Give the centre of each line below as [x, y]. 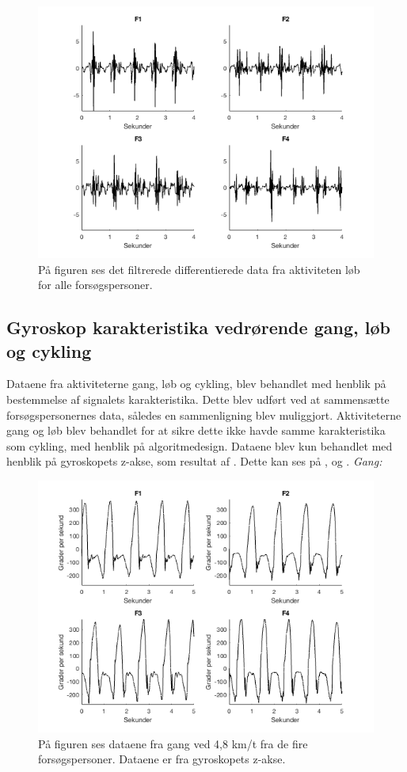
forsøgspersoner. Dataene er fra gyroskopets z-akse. [162, 759]
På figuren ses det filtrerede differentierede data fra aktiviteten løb [199, 269]
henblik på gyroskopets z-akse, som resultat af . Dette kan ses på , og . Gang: [194, 461]
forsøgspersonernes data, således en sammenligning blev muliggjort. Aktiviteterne [204, 415]
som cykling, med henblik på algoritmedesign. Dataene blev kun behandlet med [200, 445]
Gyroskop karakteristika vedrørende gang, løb [198, 327]
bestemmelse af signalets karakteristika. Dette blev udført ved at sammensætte [198, 399]
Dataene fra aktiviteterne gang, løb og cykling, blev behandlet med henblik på [196, 384]
